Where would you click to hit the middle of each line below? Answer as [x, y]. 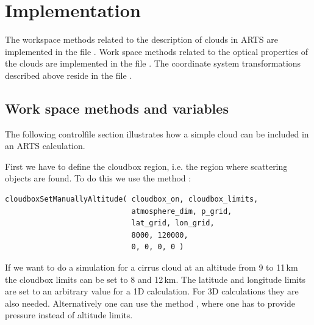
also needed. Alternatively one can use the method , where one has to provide [150, 303]
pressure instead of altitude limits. [69, 315]
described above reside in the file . [69, 75]
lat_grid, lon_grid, [173, 223]
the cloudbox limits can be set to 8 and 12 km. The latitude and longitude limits [155, 279]
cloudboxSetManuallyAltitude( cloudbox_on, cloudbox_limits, [132, 199]
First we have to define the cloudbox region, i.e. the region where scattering [146, 166]
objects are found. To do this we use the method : [98, 178]
